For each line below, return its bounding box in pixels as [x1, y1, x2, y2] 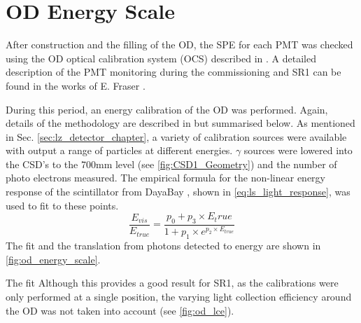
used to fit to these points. [6, 198, 119, 212]
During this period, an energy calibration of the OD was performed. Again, [6, 102, 328, 116]
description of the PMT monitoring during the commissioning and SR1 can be [6, 64, 341, 79]
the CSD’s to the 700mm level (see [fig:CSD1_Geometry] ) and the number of [6, 156, 337, 171]
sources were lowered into [243, 143, 353, 158]
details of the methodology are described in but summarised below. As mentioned [6, 116, 355, 130]
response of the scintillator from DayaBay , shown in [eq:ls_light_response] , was [6, 184, 351, 199]
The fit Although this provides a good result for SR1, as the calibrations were [6, 275, 339, 290]
